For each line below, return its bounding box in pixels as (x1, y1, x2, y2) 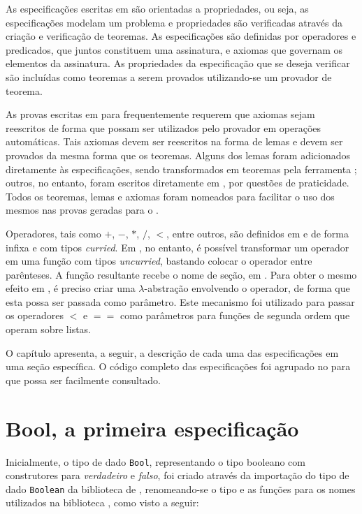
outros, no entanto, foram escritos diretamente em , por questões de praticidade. (6, 175, 349, 190)
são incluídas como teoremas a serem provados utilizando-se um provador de (6, 69, 332, 84)
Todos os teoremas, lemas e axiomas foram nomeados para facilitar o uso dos (6, 189, 335, 203)
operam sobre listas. (6, 322, 92, 337)
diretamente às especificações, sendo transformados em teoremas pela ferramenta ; (6, 161, 357, 176)
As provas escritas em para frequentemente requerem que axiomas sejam (6, 107, 315, 122)
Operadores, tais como (6, 226, 101, 240)
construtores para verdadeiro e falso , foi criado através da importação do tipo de (6, 468, 349, 483)
